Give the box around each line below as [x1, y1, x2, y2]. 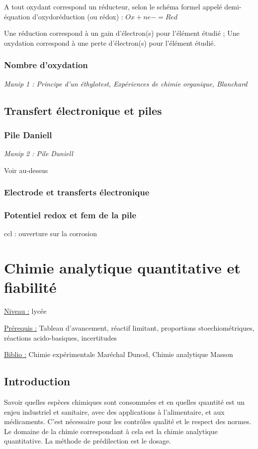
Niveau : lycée [4, 306, 47, 316]
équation [4, 11, 30, 21]
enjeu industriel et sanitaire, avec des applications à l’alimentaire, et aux [4, 406, 225, 417]
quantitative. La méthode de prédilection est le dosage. [4, 436, 171, 446]
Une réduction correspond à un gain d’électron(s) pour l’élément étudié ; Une [4, 28, 240, 38]
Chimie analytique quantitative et [4, 258, 241, 278]
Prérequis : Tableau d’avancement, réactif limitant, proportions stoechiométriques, [4, 322, 255, 333]
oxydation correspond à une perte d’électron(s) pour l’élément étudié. [4, 37, 216, 48]
